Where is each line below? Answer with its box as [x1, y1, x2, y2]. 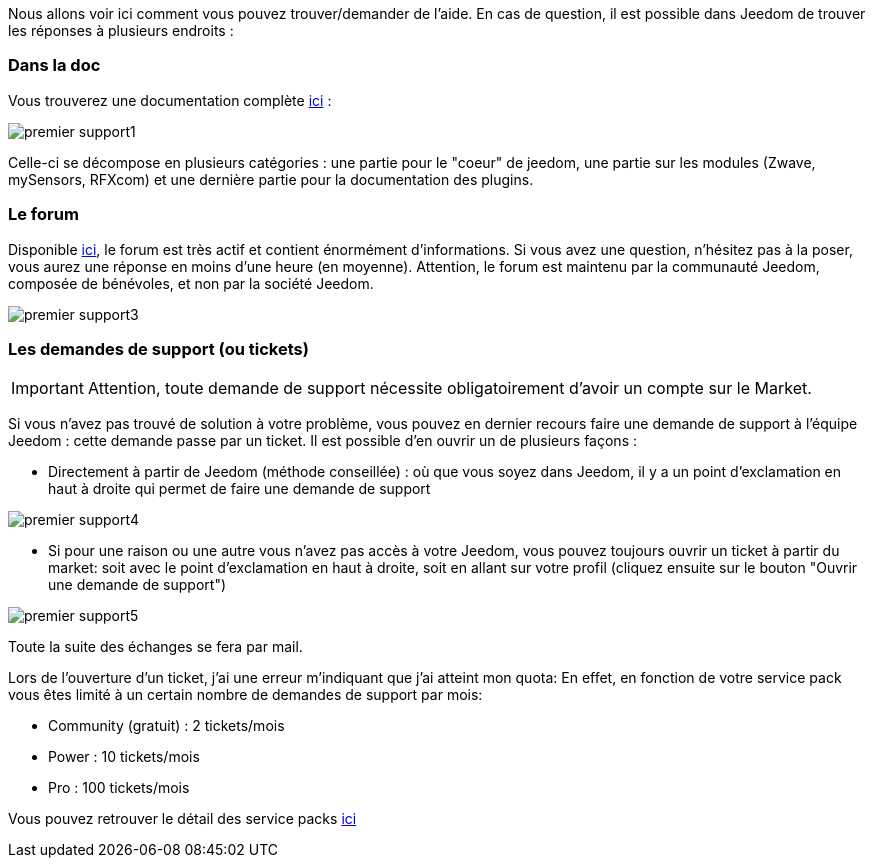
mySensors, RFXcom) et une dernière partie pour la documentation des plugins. [8, 170, 534, 188]
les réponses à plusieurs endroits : [8, 22, 234, 39]
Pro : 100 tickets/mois [48, 779, 190, 797]
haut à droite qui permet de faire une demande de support [48, 480, 431, 498]
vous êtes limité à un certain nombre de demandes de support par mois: [8, 686, 483, 704]
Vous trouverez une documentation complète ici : [8, 91, 332, 109]
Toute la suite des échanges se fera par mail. [8, 638, 303, 656]
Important [11, 378, 84, 399]
